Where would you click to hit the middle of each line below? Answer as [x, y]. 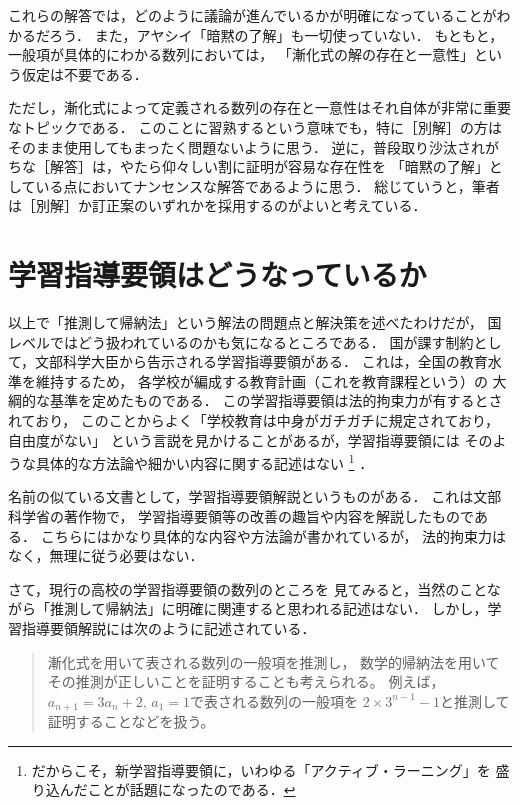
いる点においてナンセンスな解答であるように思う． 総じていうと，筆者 [267, 185]
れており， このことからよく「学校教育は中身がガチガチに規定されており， [254, 420]
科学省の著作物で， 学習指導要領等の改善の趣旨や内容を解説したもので [241, 516]
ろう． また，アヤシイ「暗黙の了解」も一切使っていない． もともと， [276, 34]
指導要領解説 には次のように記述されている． [168, 628]
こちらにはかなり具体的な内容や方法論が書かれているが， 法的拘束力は [273, 535]
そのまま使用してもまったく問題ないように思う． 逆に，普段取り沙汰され [246, 146]
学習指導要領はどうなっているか [217, 274]
